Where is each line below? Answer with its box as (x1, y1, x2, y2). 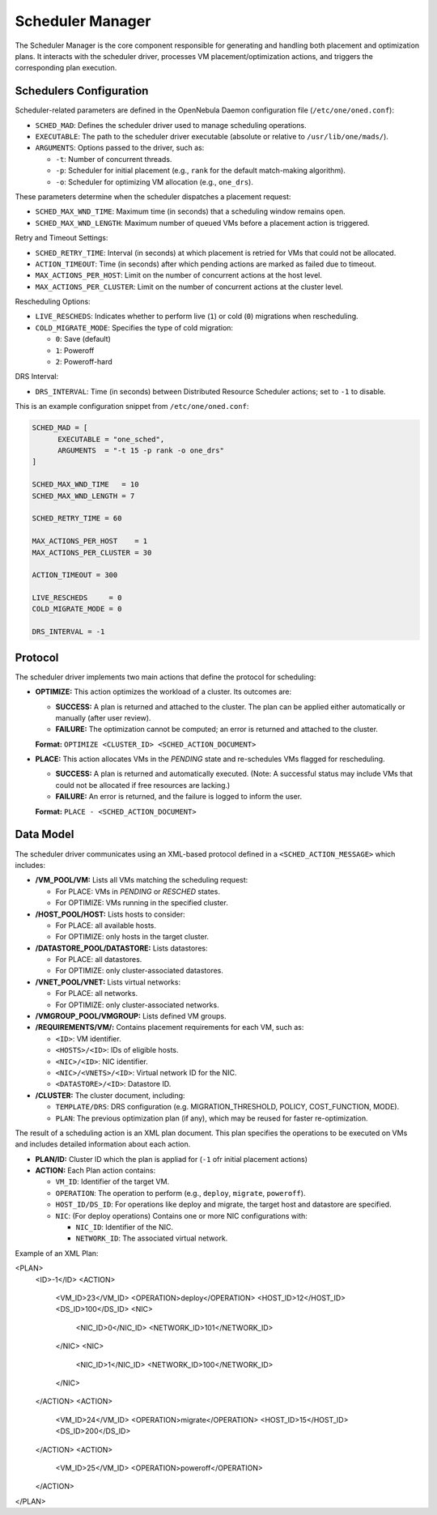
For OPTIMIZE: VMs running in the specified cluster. (55, 898, 228, 908)
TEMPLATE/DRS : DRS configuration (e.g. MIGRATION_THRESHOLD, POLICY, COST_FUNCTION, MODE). (55, 1102, 400, 1112)
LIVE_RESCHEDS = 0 (32, 594, 122, 602)
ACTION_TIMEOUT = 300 (32, 571, 118, 580)
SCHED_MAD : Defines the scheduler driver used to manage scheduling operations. (35, 120, 307, 130)
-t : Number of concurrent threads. (55, 154, 172, 164)
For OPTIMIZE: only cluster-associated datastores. (55, 966, 224, 976)
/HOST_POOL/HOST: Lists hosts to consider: (35, 909, 185, 919)
